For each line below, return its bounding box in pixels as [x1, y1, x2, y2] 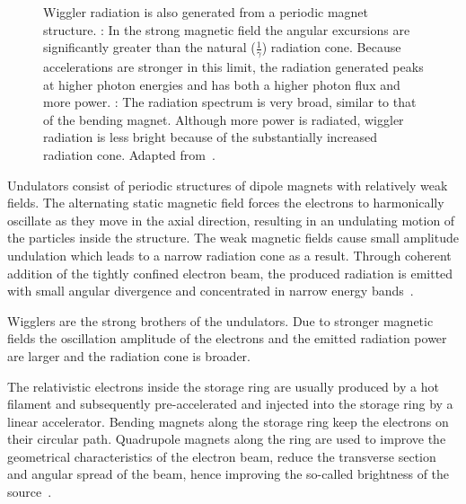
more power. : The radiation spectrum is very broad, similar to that [43, 93, 417, 111]
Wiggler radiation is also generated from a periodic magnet [43, 3, 369, 21]
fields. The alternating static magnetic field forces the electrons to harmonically [7, 193, 444, 212]
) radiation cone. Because [261, 38, 401, 57]
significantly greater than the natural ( [43, 38, 256, 57]
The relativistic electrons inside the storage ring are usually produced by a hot [7, 376, 439, 395]
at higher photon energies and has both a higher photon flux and [43, 75, 400, 93]
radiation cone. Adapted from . [43, 145, 215, 164]
